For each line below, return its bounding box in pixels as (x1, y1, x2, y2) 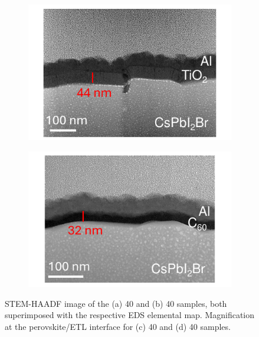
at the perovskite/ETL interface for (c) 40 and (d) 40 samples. (5, 320, 231, 333)
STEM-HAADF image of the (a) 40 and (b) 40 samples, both (5, 297, 227, 309)
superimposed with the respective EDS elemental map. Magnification (5, 309, 255, 321)
